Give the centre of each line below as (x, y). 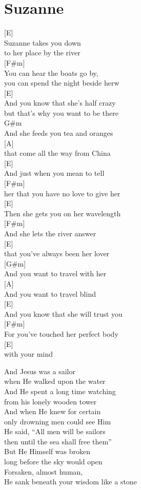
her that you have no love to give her (62, 193)
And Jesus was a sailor (40, 371)
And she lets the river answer (50, 233)
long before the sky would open (53, 462)
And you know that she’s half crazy (60, 103)
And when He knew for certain (53, 411)
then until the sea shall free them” (58, 441)
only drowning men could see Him (58, 421)
